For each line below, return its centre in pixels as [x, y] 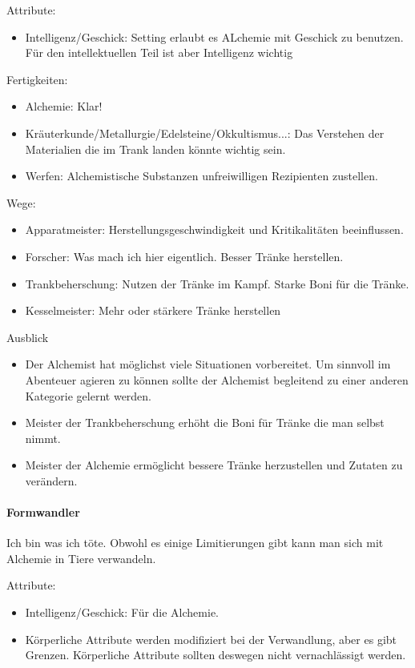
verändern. [51, 480]
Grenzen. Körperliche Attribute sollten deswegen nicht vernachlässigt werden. [216, 655]
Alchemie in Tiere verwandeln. [81, 558]
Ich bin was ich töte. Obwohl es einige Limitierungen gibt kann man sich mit [195, 543]
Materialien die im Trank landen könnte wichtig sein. [155, 149]
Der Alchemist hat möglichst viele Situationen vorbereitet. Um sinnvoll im [208, 364]
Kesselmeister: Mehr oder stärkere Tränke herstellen [153, 310]
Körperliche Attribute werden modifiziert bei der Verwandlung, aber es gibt [211, 639]
